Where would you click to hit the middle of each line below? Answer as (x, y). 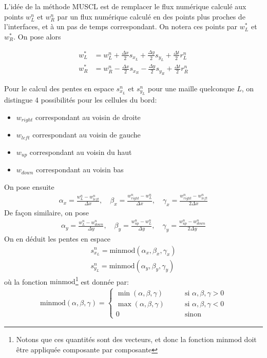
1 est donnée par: (102, 281)
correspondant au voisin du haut (81, 152)
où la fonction (26, 281)
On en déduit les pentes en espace (58, 238)
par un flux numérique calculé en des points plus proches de (151, 16)
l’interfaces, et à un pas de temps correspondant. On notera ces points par (121, 26)
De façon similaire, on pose (46, 213)
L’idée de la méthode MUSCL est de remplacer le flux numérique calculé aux (125, 6)
